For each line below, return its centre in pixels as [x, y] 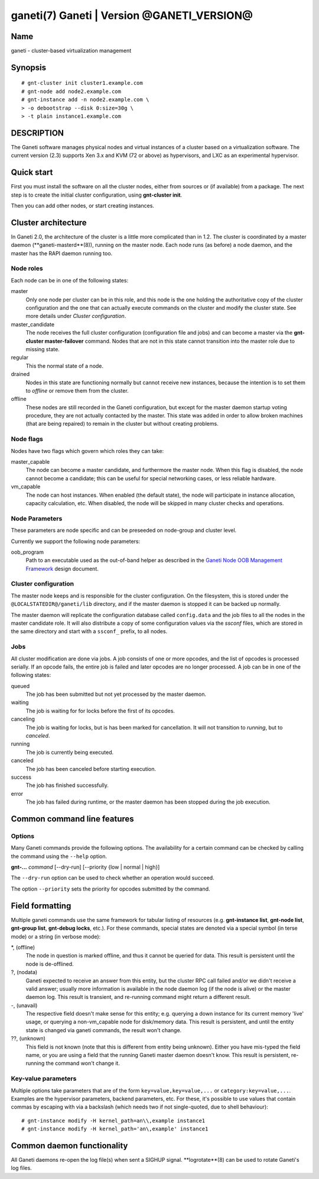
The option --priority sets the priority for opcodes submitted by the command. [110, 889]
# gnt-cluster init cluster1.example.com [82, 83]
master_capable [30, 462]
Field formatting [41, 906]
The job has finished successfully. [67, 785]
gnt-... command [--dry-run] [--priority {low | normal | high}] [85, 867]
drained [20, 374]
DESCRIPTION [38, 133]
